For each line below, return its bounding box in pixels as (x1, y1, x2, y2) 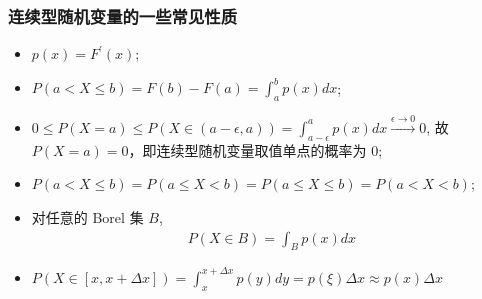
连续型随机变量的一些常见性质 (8, 3, 238, 28)
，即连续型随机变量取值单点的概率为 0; (128, 139, 383, 160)
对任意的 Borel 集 (31, 206, 144, 227)
